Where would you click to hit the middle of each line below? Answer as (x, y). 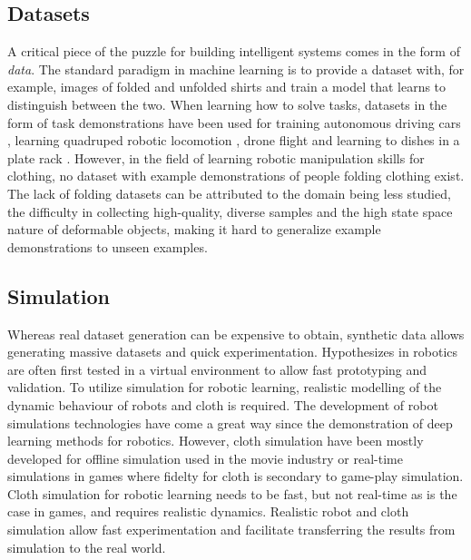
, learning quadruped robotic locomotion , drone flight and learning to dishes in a (234, 140)
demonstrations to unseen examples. (108, 246)
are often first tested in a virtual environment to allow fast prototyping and (217, 369)
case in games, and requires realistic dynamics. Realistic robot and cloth (208, 511)
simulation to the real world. (87, 547)
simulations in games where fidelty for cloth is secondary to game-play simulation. (235, 476)
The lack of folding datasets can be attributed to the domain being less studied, (229, 193)
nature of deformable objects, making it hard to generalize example (194, 229)
